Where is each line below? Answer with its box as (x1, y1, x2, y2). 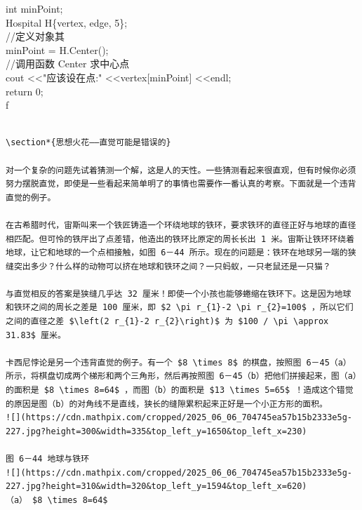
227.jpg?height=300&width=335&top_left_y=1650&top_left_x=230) (6, 426, 307, 436)
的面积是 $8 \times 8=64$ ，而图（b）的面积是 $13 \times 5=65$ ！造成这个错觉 (6, 385, 354, 396)
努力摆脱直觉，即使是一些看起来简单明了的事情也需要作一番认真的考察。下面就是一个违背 (6, 179, 356, 189)
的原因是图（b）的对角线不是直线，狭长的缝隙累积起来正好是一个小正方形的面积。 (6, 398, 328, 409)
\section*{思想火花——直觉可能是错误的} (6, 137, 171, 148)
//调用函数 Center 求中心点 (6, 56, 130, 71)
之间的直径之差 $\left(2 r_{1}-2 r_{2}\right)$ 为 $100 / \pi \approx (6, 316, 329, 327)
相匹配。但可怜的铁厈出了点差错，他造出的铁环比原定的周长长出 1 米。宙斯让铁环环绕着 (6, 234, 355, 244)
